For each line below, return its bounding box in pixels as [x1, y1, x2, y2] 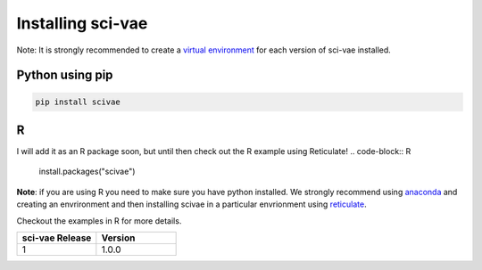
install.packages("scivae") [38, 166, 136, 177]
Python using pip [16, 68, 113, 83]
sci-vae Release [21, 232, 92, 244]
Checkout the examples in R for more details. [16, 215, 182, 226]
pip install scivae [35, 96, 120, 107]
